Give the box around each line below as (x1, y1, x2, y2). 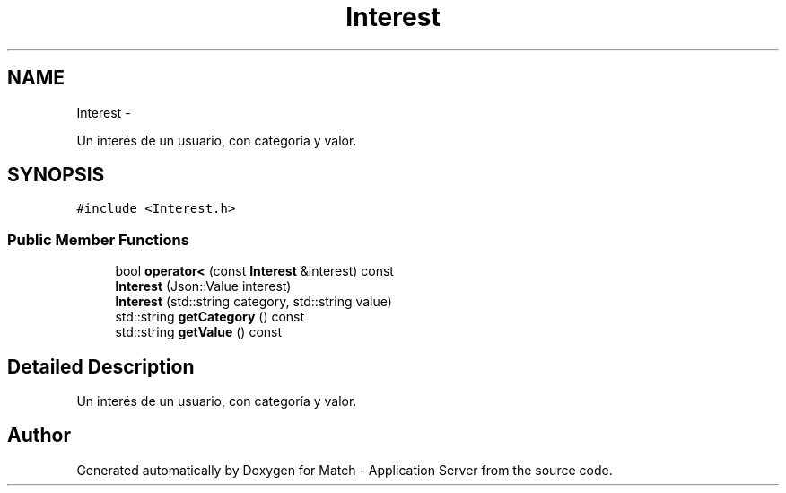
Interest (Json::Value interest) (115, 278, 292, 295)
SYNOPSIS (7, 163, 105, 187)
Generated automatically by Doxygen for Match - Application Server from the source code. (76, 462, 613, 478)
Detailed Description (7, 355, 195, 378)
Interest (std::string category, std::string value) (115, 294, 392, 310)
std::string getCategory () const (115, 309, 305, 325)
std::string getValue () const (115, 324, 283, 340)
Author (7, 424, 71, 447)
